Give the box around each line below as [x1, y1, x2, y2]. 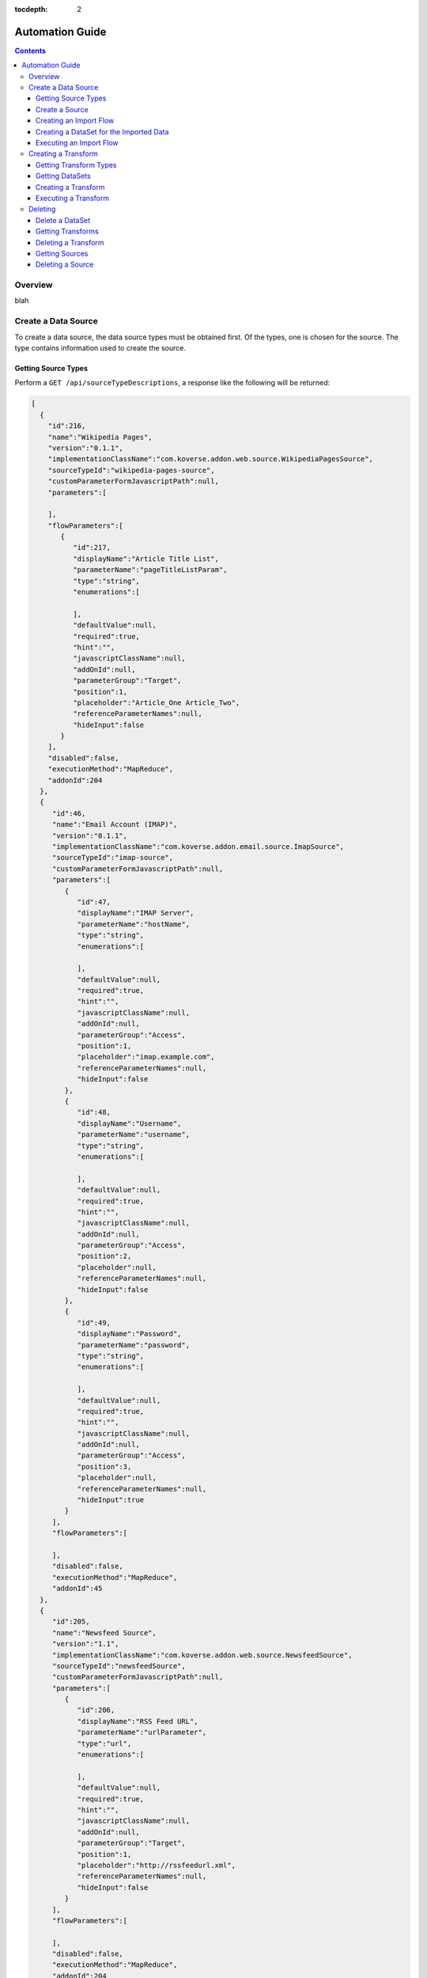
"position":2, [77, 1252, 132, 1261]
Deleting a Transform [36, 237, 104, 247]
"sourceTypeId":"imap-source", [51, 853, 174, 862]
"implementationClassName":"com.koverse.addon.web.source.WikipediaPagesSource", [47, 455, 373, 464]
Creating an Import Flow [36, 116, 115, 126]
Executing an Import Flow [36, 138, 119, 148]
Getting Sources [36, 248, 89, 258]
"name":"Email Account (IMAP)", [51, 820, 178, 829]
